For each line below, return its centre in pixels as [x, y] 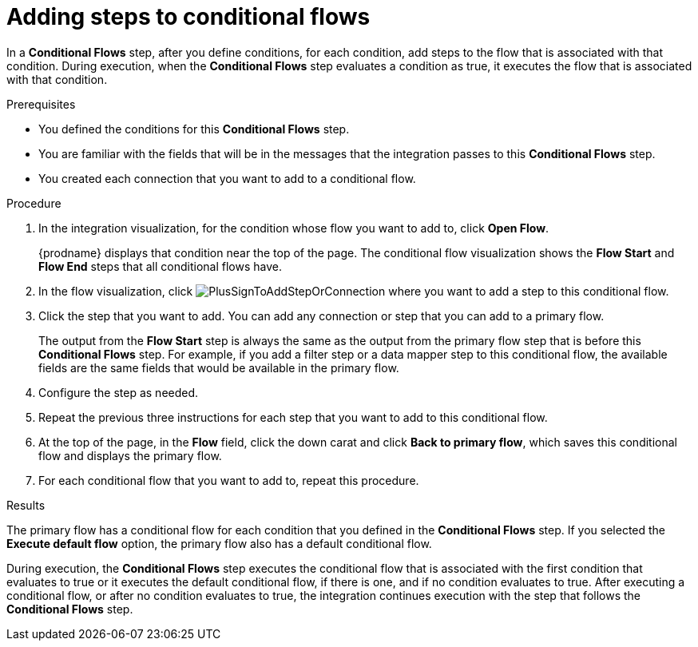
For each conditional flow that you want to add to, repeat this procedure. [229, 480]
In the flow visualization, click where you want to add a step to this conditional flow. [354, 291]
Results [26, 505]
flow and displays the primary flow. [130, 455]
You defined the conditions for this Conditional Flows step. [194, 129]
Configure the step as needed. [119, 392]
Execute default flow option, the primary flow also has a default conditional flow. [219, 543]
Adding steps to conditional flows [188, 17]
